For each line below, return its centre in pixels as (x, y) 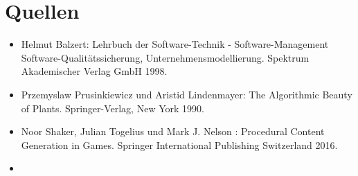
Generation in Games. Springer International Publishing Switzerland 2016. (179, 144)
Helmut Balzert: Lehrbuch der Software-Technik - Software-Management (175, 44)
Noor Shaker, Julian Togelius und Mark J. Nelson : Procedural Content (173, 131)
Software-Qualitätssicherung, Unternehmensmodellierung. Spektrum (165, 57)
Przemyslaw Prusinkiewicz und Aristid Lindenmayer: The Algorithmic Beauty (187, 94)
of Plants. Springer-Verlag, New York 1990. (113, 108)
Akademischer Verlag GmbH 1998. (94, 71)
